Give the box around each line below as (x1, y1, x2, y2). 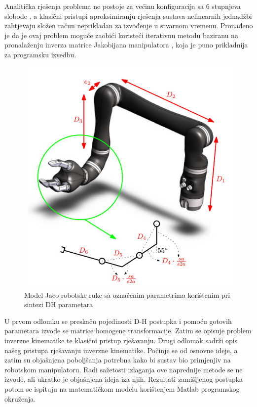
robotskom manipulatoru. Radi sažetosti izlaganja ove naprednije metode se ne (4, 364, 243, 374)
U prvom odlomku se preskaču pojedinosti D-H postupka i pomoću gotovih (4, 316, 232, 326)
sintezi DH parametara (24, 299, 93, 310)
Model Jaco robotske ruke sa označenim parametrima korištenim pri (24, 289, 230, 300)
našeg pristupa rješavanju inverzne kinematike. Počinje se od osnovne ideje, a (4, 345, 238, 355)
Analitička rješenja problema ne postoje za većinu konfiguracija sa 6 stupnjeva (4, 1, 241, 11)
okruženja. (4, 393, 36, 404)
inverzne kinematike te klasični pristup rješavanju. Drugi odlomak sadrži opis (4, 335, 238, 345)
